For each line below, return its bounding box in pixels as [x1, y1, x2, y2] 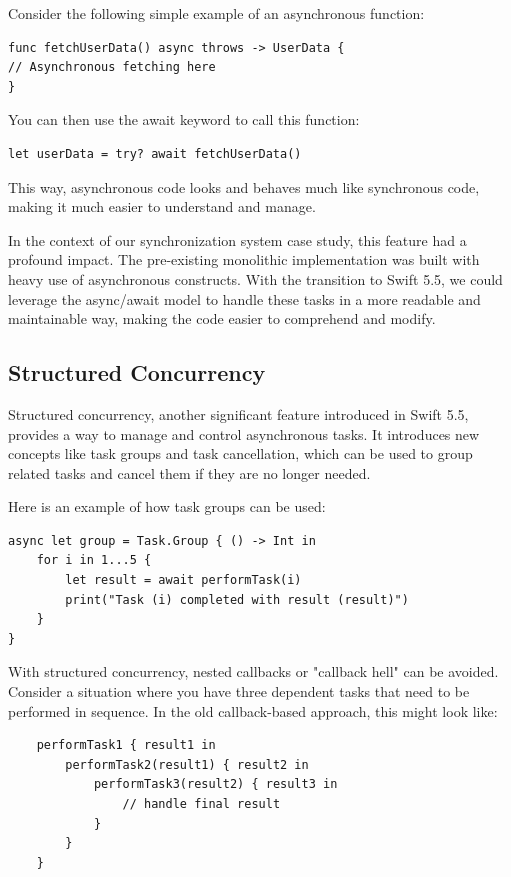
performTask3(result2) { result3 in [93, 777, 338, 792]
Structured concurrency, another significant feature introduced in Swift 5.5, [8, 403, 469, 424]
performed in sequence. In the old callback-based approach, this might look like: [8, 700, 498, 721]
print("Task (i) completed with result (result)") [65, 592, 409, 607]
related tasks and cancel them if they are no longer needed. [8, 462, 371, 483]
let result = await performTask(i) [65, 573, 302, 588]
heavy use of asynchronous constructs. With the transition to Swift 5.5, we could [8, 268, 503, 289]
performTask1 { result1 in [36, 738, 216, 753]
